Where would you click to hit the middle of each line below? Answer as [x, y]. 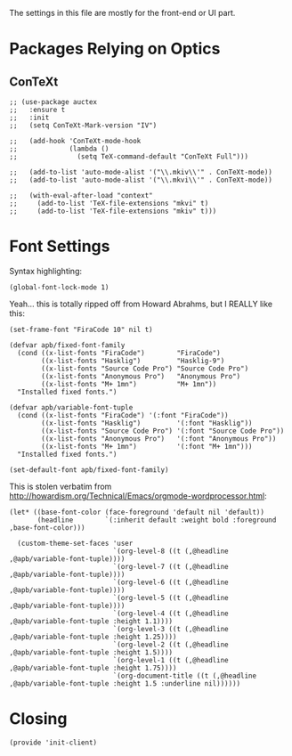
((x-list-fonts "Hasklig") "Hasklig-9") [133, 361]
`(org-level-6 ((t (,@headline [170, 582]
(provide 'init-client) [53, 743]
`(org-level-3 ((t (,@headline [170, 629]
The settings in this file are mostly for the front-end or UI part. [122, 13]
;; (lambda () [59, 149]
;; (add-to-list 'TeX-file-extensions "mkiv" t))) [113, 211]
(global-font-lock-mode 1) [59, 287]
